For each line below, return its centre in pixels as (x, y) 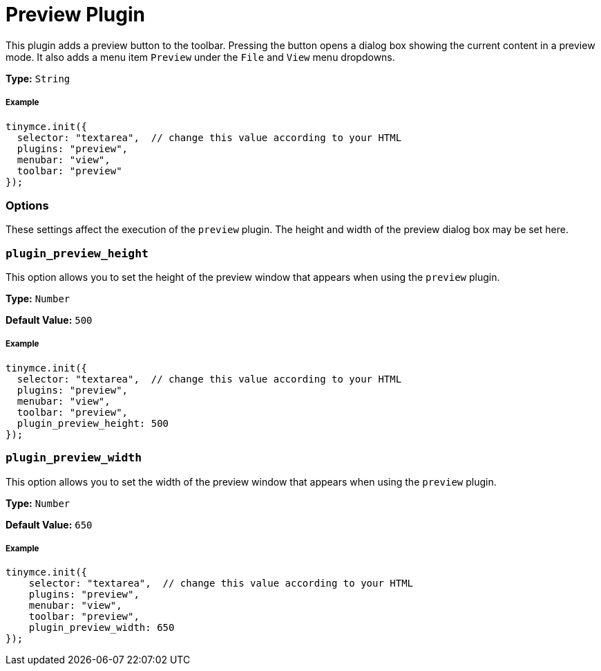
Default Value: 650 (49, 524)
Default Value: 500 (49, 320)
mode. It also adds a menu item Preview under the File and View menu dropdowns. (200, 57)
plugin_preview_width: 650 (102, 628)
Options (27, 205)
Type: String (38, 78)
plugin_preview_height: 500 (93, 423)
